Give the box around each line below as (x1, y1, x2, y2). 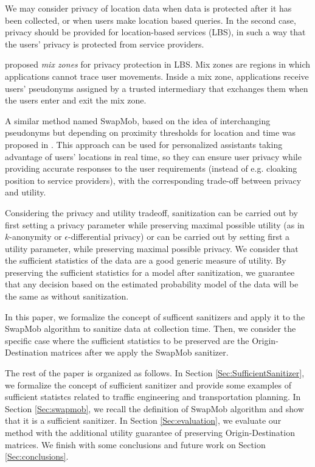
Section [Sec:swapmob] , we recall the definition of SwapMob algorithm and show (5, 402, 304, 415)
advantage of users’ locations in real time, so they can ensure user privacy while (5, 150, 302, 163)
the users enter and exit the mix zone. (5, 94, 147, 107)
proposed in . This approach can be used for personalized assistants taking (5, 138, 283, 150)
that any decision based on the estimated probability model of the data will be (5, 278, 299, 290)
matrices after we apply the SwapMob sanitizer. (50, 346, 229, 359)
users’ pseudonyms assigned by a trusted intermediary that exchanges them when (5, 82, 308, 94)
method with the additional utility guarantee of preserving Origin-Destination (5, 426, 295, 438)
